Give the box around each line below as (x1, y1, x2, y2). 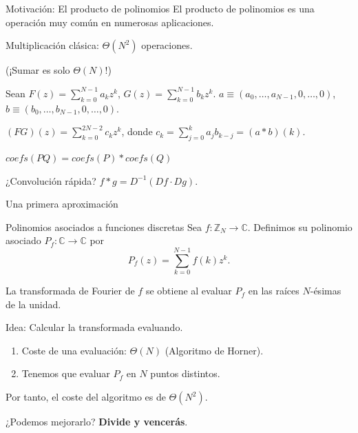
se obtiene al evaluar (145, 283, 232, 298)
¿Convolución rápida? (6, 173, 96, 188)
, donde (121, 124, 153, 139)
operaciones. (141, 38, 193, 52)
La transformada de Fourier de (6, 283, 135, 298)
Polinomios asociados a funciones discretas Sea (6, 219, 202, 234)
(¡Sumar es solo (6, 63, 70, 77)
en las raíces (248, 283, 299, 298)
